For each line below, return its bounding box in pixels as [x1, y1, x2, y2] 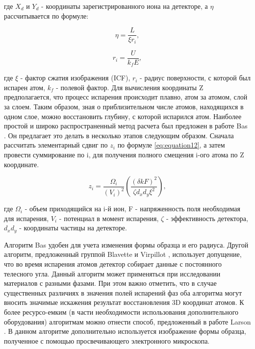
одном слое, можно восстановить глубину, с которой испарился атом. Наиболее [4, 111, 242, 121]
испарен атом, [4, 82, 46, 92]
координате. [4, 159, 39, 169]
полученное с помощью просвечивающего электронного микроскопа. [4, 335, 210, 346]
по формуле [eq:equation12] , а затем [117, 140, 225, 150]
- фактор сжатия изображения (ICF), [20, 73, 130, 83]
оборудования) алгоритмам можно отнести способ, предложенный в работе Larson [4, 316, 251, 326]
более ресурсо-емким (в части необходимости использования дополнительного [4, 306, 239, 317]
